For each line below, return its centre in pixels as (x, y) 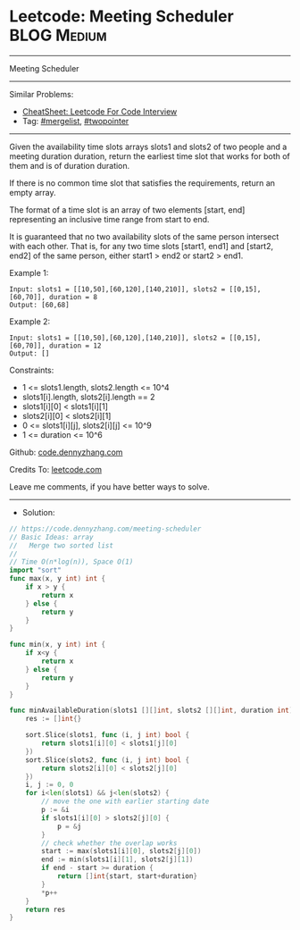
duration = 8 (73, 297)
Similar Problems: (42, 94)
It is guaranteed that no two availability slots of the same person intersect (144, 236)
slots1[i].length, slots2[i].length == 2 (88, 397)
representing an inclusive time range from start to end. (109, 219)
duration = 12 (75, 346)
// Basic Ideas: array (51, 537)
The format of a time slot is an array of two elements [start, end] (127, 209)
